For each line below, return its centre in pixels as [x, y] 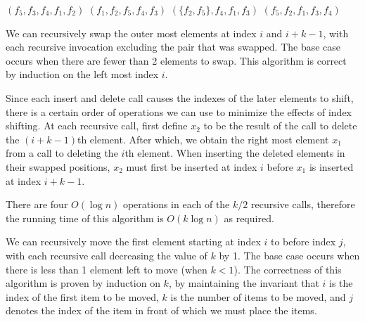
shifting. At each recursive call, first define [97, 125]
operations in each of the [176, 204]
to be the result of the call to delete [280, 125]
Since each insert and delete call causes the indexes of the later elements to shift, [180, 97]
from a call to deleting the [62, 153]
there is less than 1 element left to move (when [107, 269]
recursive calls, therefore [303, 204]
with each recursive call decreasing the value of [107, 255]
